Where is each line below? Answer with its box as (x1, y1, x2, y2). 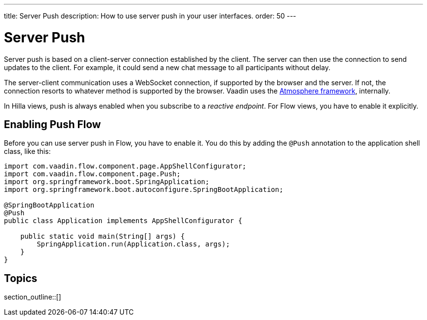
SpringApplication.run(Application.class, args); (37, 240, 230, 248)
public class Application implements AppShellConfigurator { (4, 217, 242, 225)
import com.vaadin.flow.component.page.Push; (4, 170, 181, 178)
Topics (4, 272, 38, 284)
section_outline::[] (4, 293, 61, 301)
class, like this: (4, 147, 51, 156)
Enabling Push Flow (4, 118, 101, 131)
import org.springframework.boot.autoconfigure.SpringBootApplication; (4, 186, 284, 194)
